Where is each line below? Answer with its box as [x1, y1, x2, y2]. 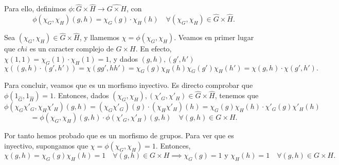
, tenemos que [215, 90, 259, 101]
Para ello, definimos [4, 3, 66, 14]
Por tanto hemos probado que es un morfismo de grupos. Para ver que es [4, 130, 234, 141]
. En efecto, [135, 43, 172, 54]
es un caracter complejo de [29, 43, 114, 54]
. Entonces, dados [53, 90, 109, 101]
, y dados [109, 53, 138, 64]
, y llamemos [79, 32, 120, 43]
